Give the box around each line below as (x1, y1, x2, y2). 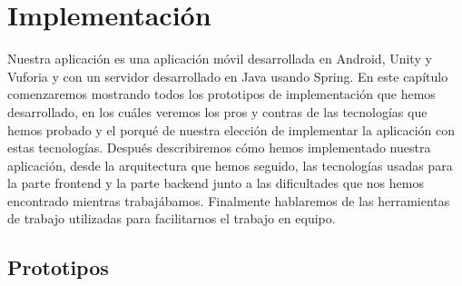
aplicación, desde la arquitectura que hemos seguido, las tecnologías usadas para (7, 155, 453, 174)
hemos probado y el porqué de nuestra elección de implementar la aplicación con (7, 120, 456, 139)
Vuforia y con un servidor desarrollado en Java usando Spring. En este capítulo (7, 66, 448, 85)
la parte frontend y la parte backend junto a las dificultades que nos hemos (7, 173, 424, 192)
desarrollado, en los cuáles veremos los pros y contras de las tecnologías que (7, 102, 428, 121)
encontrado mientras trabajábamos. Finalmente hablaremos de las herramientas (7, 191, 450, 210)
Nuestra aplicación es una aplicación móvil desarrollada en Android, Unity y (7, 49, 432, 68)
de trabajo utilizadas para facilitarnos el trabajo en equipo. (7, 209, 336, 228)
